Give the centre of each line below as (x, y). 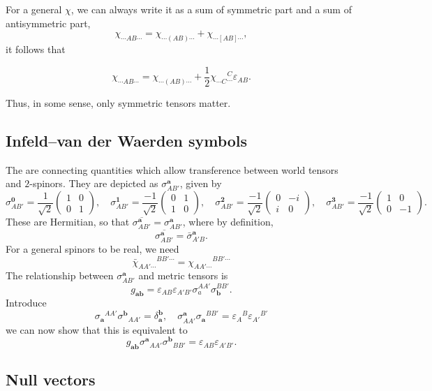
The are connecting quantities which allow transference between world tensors (172, 169)
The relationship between (60, 275)
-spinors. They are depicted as (94, 183)
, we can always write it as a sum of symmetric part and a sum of (211, 9)
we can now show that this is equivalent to (97, 329)
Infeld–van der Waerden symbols (127, 140)
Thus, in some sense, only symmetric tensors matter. (118, 102)
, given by (201, 183)
